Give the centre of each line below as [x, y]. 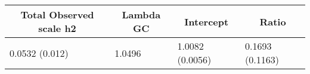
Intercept [207, 21]
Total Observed [57, 15]
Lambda [141, 15]
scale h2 [57, 28]
